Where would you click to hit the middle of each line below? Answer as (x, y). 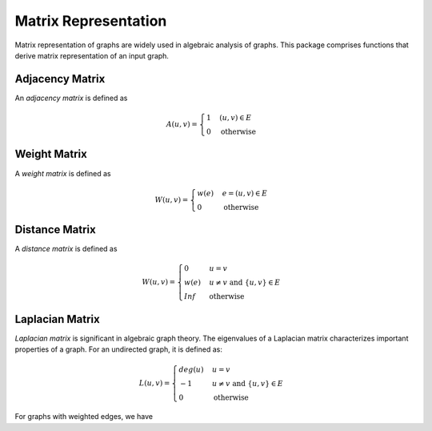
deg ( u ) (191, 369)
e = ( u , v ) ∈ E (245, 193)
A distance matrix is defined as (66, 249)
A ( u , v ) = (182, 125)
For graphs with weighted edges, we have (84, 417)
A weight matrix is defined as (63, 173)
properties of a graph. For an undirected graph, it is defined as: (119, 349)
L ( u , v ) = (154, 383)
